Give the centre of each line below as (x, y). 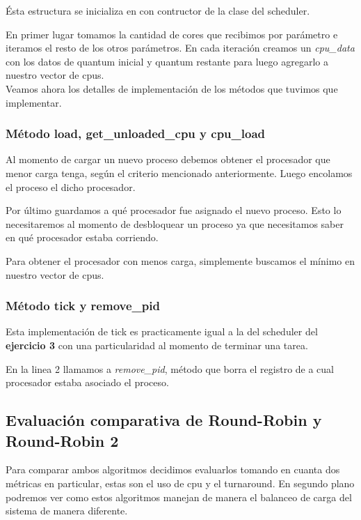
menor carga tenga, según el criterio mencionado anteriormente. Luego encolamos (179, 173)
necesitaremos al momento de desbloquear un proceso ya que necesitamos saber (175, 223)
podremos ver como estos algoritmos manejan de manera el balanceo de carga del (179, 497)
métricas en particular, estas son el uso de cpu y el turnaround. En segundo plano (180, 483)
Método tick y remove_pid (83, 306)
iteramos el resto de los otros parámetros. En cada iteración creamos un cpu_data (180, 48)
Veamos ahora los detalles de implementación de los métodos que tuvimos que (172, 88)
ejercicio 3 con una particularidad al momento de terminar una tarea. (157, 345)
